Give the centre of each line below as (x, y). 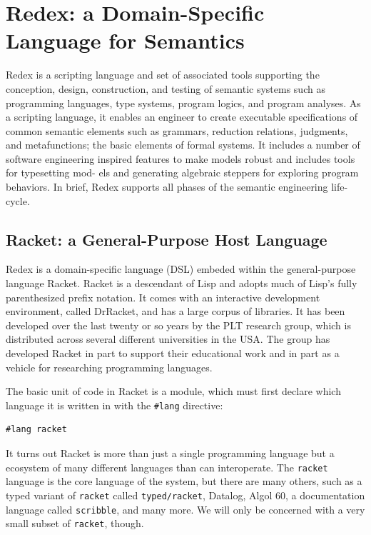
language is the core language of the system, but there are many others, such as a (184, 481)
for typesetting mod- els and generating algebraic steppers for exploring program (182, 172)
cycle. (18, 200)
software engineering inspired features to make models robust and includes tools (181, 158)
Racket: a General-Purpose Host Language (167, 239)
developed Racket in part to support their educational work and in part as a (173, 353)
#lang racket (36, 430)
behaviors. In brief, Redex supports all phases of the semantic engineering (167, 187)
